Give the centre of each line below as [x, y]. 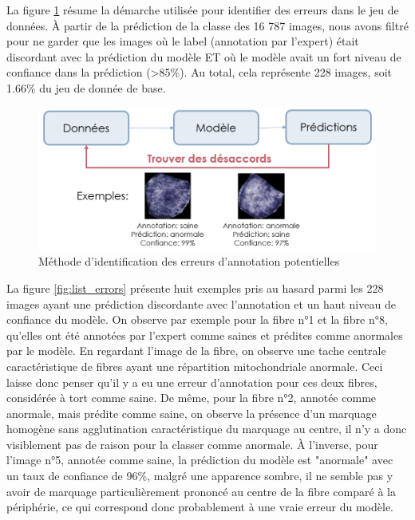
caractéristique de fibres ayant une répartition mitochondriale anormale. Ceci [195, 366]
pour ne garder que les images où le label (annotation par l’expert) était [183, 41]
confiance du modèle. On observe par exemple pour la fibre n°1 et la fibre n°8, [197, 319]
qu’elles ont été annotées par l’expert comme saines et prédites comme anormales [205, 335]
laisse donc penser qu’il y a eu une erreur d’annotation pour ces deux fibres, [192, 382]
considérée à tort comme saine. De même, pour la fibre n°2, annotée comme [192, 398]
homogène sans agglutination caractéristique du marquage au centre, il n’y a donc [207, 429]
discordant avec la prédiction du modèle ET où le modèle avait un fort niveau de [204, 56]
